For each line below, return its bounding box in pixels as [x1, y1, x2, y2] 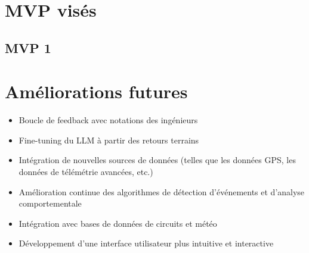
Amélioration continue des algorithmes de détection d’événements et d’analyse [18, 185, 305, 198]
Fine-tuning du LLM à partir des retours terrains [18, 133, 199, 146]
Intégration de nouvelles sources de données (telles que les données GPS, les [18, 154, 296, 166]
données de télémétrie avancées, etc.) [18, 165, 153, 178]
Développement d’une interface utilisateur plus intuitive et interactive [18, 237, 274, 249]
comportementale [18, 197, 82, 210]
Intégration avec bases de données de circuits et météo [18, 217, 217, 229]
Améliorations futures [5, 79, 188, 104]
